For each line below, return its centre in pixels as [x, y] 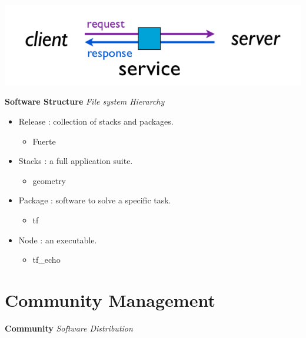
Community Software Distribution [69, 328]
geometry [49, 180]
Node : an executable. [58, 240]
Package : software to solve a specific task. [95, 200]
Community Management [110, 299]
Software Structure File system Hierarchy [85, 101]
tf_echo [46, 260]
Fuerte [44, 141]
